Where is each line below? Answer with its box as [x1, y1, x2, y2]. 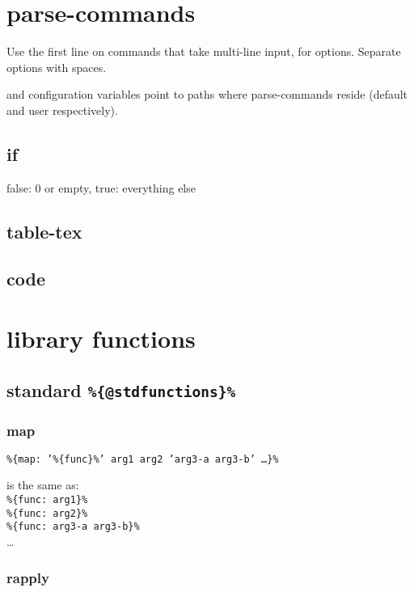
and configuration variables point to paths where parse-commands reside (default [6, 86, 408, 103]
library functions [6, 322, 196, 355]
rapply [6, 567, 49, 587]
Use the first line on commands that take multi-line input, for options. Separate [6, 43, 401, 60]
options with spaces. [6, 58, 107, 75]
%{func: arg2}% [6, 507, 88, 519]
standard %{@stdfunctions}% [6, 377, 236, 402]
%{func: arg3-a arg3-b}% [6, 521, 140, 533]
